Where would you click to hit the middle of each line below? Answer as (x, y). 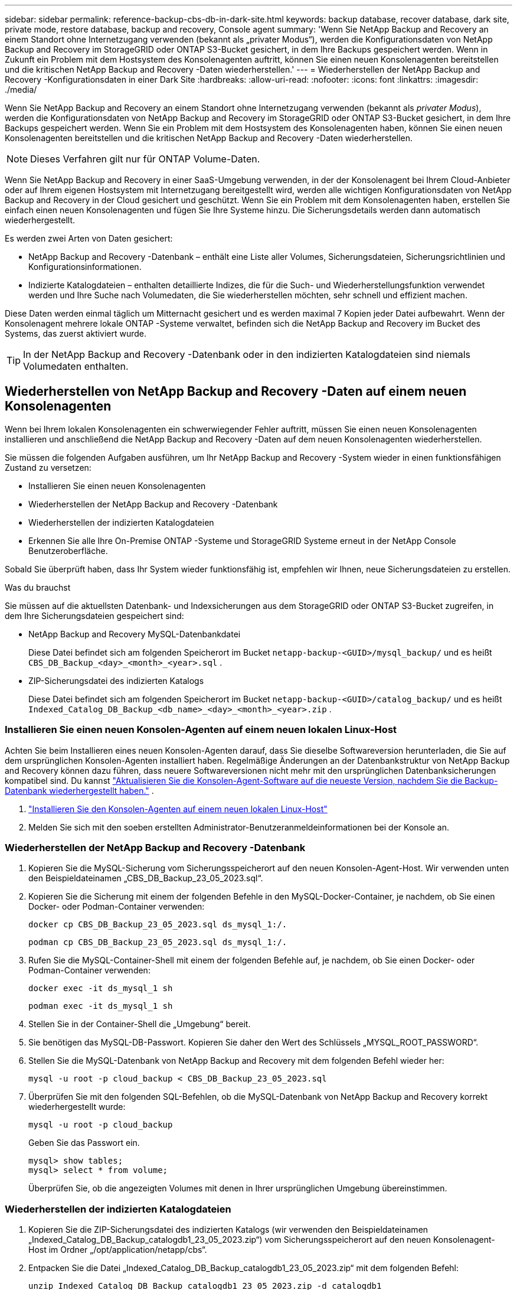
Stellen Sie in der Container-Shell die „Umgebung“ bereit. (140, 1024)
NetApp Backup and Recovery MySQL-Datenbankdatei (135, 634)
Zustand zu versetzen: (48, 467)
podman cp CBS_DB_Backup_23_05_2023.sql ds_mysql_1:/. (158, 942)
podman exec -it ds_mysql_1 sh (101, 1006)
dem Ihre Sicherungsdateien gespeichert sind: (94, 615)
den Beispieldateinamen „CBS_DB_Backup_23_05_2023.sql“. (146, 878)
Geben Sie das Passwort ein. (84, 1143)
